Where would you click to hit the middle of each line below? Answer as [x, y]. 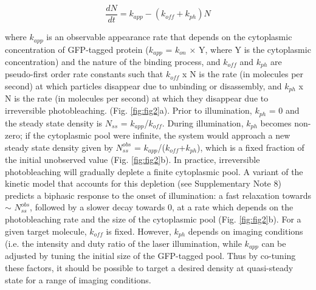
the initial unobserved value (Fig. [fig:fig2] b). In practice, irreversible [132, 160]
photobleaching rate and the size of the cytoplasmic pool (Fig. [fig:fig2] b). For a [153, 219]
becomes [276, 123]
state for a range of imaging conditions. [78, 279]
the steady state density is [54, 123]
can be [274, 243]
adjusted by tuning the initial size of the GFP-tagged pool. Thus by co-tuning [150, 256]
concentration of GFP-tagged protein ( [77, 49]
